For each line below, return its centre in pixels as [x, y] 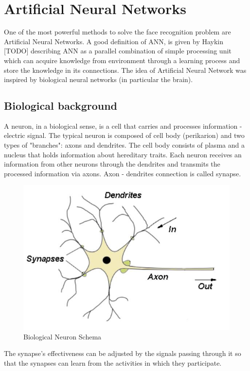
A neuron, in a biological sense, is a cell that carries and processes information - [123, 126]
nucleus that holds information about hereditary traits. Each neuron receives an [123, 154]
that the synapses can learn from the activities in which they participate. [113, 363]
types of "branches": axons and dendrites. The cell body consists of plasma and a [124, 145]
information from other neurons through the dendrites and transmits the [112, 164]
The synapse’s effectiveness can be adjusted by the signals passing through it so [123, 353]
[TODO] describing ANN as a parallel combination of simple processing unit [118, 51]
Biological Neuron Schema [62, 337]
